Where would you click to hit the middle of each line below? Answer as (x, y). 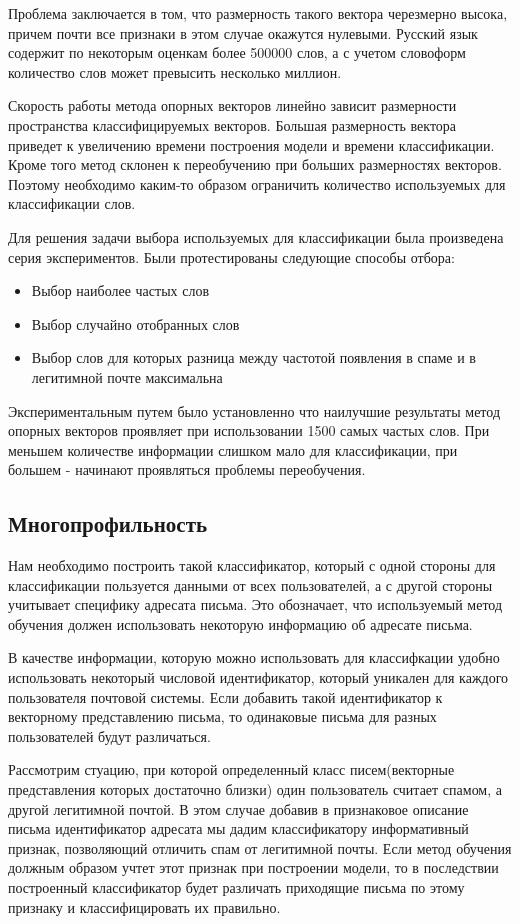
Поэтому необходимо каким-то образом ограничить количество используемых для (257, 183)
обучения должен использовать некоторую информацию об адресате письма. (240, 623)
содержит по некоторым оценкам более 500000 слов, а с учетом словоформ (237, 52)
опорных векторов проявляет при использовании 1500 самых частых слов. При (249, 430)
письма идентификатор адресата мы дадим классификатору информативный (238, 828)
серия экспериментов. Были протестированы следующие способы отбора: (231, 256)
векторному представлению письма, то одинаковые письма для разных (222, 716)
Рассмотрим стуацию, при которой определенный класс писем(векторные (231, 769)
